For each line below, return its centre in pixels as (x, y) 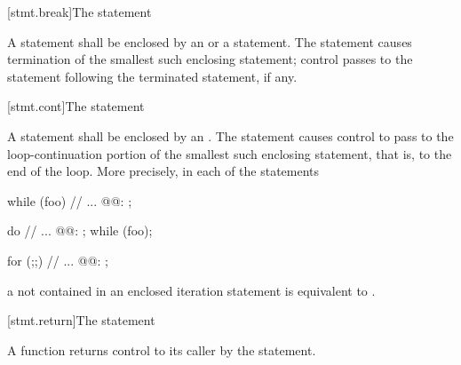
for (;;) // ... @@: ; (58, 260)
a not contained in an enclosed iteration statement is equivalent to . (191, 290)
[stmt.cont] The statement (76, 106)
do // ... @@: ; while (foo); (80, 230)
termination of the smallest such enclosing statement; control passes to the (210, 59)
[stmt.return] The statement (81, 320)
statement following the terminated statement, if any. (152, 76)
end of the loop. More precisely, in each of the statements (163, 171)
